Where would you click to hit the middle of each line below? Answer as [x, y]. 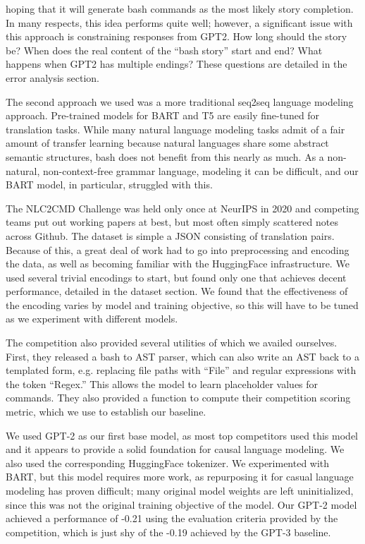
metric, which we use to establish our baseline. [106, 412]
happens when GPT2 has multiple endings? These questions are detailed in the [177, 64]
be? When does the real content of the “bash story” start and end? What [164, 50]
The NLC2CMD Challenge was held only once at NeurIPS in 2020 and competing [182, 208]
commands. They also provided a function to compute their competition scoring [178, 398]
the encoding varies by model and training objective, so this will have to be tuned [182, 304]
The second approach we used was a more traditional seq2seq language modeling [180, 101]
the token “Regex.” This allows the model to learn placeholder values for [162, 383]
